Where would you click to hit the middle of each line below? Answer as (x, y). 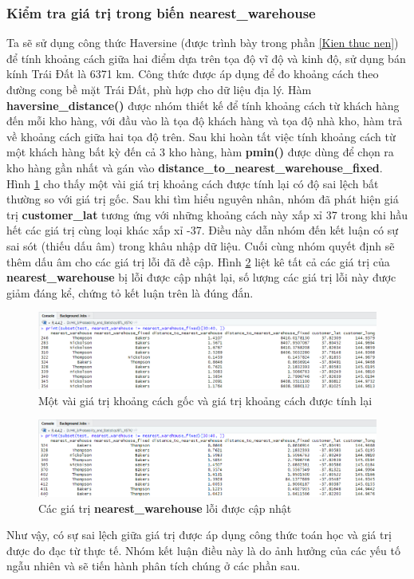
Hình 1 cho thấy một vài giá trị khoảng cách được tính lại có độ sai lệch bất (193, 183)
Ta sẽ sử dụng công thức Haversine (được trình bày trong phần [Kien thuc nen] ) (203, 43)
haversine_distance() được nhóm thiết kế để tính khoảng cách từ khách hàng (203, 105)
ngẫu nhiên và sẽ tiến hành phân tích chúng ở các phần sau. (154, 566)
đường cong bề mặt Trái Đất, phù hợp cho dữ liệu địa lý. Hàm (159, 89)
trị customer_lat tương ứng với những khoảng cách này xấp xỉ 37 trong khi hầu (207, 214)
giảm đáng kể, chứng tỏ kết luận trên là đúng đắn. (130, 292)
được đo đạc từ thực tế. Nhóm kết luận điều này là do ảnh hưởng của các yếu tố (203, 550)
